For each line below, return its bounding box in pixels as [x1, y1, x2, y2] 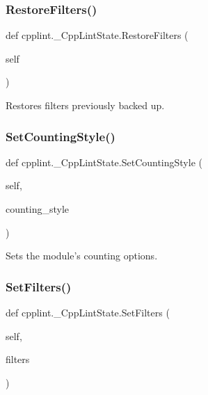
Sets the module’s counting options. [6, 248, 158, 263]
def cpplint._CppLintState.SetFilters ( [6, 305, 170, 319]
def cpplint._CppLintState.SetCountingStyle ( [6, 154, 202, 169]
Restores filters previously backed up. [6, 98, 165, 112]
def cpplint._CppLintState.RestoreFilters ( [6, 28, 189, 42]
